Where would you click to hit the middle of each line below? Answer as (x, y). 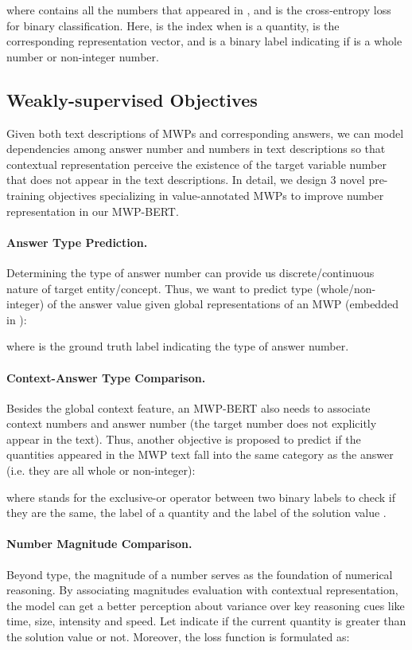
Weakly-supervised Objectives (132, 99)
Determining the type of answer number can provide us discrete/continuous (190, 272)
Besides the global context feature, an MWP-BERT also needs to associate (189, 407)
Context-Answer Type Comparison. (106, 377)
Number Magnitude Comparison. (99, 544)
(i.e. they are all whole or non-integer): (101, 470)
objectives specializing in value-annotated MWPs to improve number (216, 195)
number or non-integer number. (83, 56)
